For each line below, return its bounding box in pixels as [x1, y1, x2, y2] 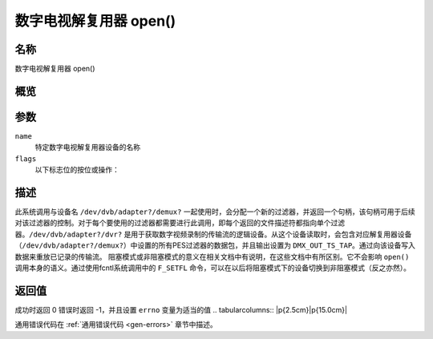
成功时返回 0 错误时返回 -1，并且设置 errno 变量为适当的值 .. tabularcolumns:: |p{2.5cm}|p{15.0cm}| [14, 305, 348, 314]
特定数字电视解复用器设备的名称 [34, 143, 140, 152]
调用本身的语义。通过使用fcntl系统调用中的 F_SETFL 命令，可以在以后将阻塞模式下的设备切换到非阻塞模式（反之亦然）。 [14, 263, 411, 272]
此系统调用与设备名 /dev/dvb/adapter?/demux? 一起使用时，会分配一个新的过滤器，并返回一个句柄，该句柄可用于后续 [14, 207, 416, 216]
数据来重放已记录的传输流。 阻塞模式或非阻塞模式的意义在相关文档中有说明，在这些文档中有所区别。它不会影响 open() [14, 252, 410, 261]
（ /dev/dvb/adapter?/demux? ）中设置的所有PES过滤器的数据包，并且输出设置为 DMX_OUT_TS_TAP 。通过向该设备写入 [14, 240, 416, 250]
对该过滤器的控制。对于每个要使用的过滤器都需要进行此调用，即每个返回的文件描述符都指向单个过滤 [14, 218, 345, 228]
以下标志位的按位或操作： [34, 165, 119, 175]
